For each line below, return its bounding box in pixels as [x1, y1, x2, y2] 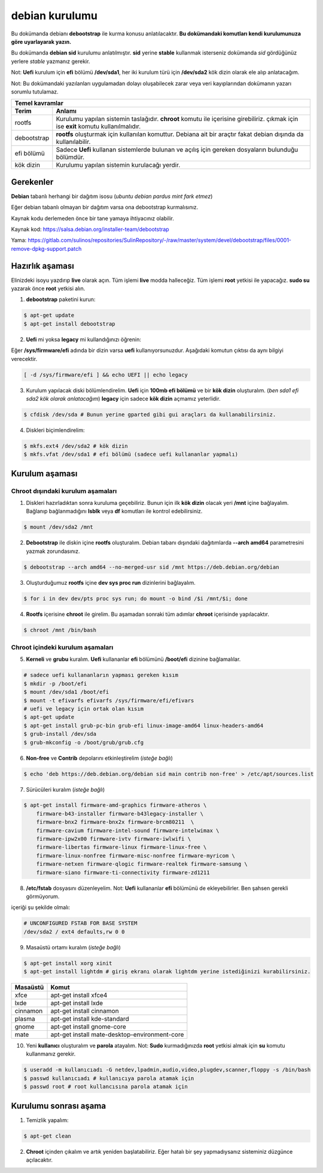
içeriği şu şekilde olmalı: [11, 904, 71, 911]
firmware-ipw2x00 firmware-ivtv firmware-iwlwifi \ [36, 835, 191, 843]
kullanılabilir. [56, 138, 91, 146]
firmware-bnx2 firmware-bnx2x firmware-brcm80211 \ [36, 819, 194, 826]
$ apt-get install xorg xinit [23, 960, 112, 967]
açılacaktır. [26, 1156, 53, 1163]
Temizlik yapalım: [26, 1116, 69, 1124]
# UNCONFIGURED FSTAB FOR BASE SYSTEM [23, 920, 138, 927]
